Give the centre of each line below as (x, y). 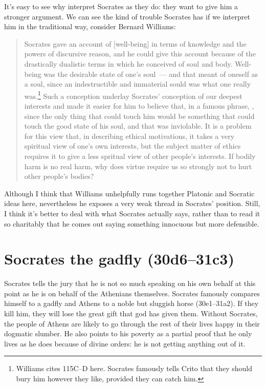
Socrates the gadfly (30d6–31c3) (119, 259)
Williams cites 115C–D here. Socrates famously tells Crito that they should (134, 368)
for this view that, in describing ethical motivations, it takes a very (129, 136)
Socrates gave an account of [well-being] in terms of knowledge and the (135, 43)
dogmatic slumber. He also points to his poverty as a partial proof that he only (128, 333)
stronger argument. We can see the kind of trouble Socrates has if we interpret (127, 16)
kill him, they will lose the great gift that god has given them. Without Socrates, (131, 313)
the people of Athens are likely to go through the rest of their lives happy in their (132, 323)
